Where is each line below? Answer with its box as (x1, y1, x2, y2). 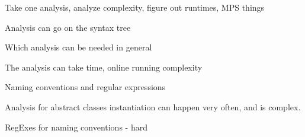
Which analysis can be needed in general (5, 41, 152, 53)
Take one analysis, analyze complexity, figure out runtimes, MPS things (5, 1, 265, 13)
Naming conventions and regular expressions (5, 81, 166, 93)
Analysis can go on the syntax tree (5, 21, 131, 33)
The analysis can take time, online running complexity (5, 60, 203, 73)
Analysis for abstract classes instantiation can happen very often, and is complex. (5, 100, 301, 113)
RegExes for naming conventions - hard (5, 120, 147, 133)
